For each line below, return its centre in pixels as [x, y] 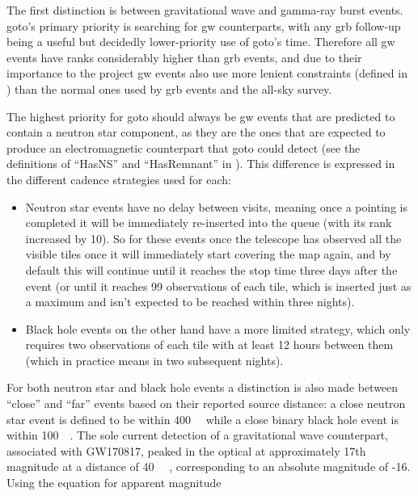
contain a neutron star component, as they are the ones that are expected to [196, 132]
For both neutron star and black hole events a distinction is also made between [203, 387]
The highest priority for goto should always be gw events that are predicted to [201, 116]
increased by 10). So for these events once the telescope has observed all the [213, 238]
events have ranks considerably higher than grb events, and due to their [184, 57]
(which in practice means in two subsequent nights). [154, 360]
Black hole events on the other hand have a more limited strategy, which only [218, 328]
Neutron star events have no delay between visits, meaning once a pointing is [216, 206]
